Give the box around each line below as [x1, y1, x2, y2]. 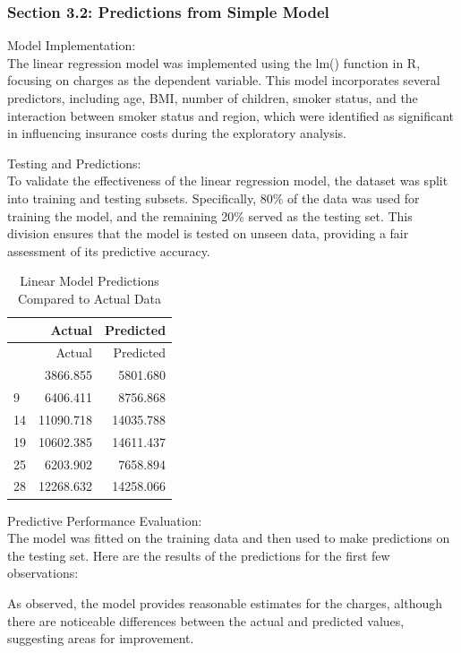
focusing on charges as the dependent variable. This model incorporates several [7, 71, 440, 90]
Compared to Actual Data [18, 288, 162, 307]
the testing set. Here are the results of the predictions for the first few [7, 546, 390, 564]
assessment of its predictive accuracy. [7, 241, 210, 260]
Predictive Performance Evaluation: [7, 511, 202, 529]
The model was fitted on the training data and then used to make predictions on [7, 528, 450, 547]
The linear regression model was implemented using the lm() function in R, [7, 53, 421, 72]
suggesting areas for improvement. [7, 629, 194, 648]
